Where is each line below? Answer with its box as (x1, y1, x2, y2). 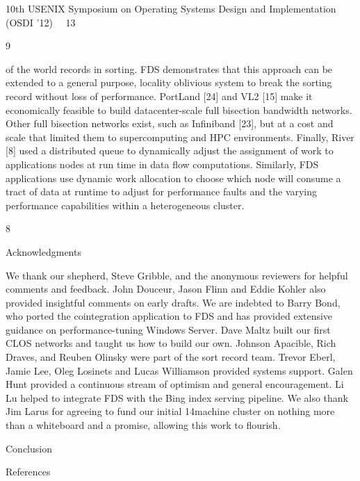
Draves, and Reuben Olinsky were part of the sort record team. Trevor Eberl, (6, 350, 336, 364)
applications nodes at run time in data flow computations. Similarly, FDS (6, 156, 319, 171)
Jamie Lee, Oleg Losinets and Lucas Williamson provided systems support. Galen (6, 363, 353, 377)
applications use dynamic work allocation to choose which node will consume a (6, 170, 341, 185)
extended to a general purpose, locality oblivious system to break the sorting (6, 75, 332, 90)
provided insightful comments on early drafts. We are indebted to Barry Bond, (6, 295, 341, 309)
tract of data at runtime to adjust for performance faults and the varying (6, 184, 318, 199)
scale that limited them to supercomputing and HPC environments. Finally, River (6, 129, 354, 144)
